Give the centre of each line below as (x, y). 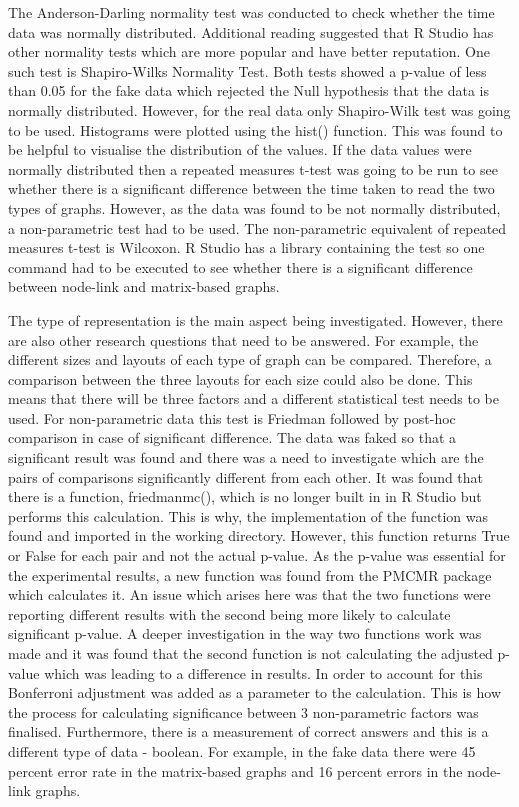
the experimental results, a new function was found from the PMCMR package (250, 574)
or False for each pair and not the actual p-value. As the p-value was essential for (257, 555)
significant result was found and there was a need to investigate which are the (246, 457)
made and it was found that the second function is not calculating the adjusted (250, 653)
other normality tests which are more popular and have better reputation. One (249, 51)
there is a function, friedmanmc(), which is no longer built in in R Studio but (245, 496)
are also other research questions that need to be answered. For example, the (243, 339)
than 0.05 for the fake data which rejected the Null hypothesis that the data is (248, 90)
